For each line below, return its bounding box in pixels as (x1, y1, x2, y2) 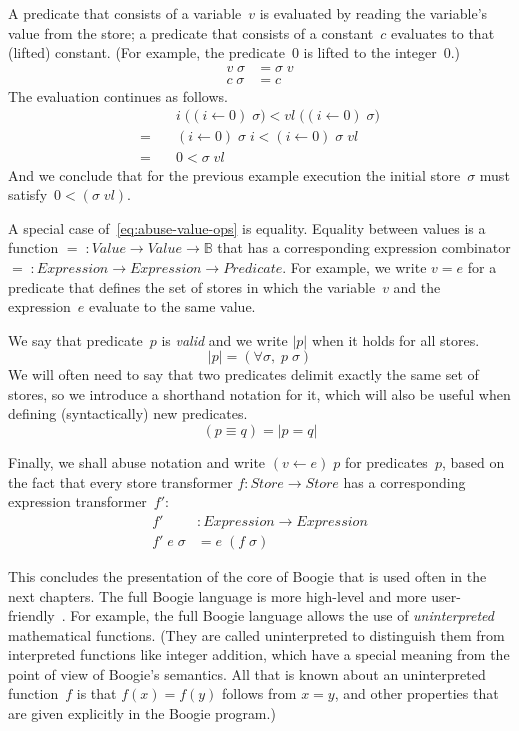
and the (393, 276, 441, 297)
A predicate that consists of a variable (8, 3, 242, 23)
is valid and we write (161, 329, 288, 350)
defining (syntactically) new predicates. (8, 403, 248, 424)
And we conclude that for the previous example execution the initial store (8, 164, 461, 185)
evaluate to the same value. (89, 296, 256, 317)
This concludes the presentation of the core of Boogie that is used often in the (8, 565, 487, 586)
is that (76, 683, 117, 704)
